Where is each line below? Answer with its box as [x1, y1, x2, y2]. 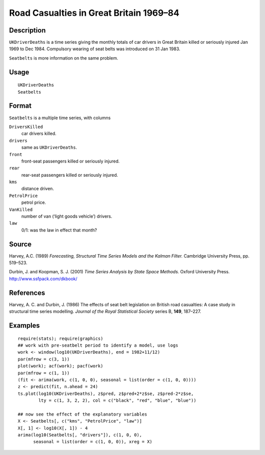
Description [9, 26, 46, 34]
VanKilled [9, 207, 33, 212]
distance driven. [21, 186, 54, 192]
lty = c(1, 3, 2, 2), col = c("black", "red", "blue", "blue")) [38, 398, 196, 403]
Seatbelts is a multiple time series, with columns [9, 115, 111, 121]
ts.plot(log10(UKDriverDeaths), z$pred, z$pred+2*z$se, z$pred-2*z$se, [18, 390, 194, 396]
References [9, 289, 45, 297]
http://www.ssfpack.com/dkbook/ [9, 276, 78, 282]
